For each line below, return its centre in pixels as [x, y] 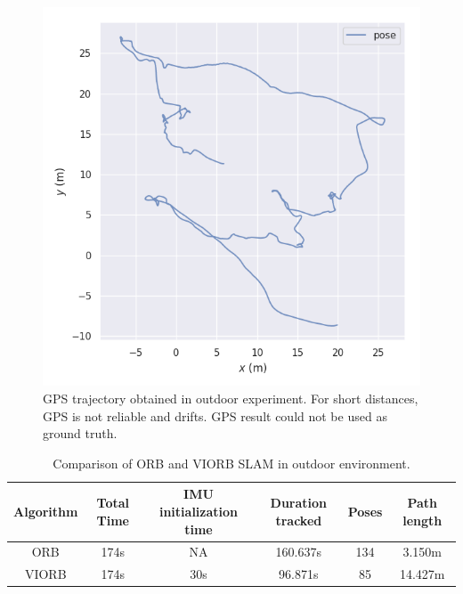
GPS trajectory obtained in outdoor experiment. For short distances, [231, 398]
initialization [199, 511]
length [422, 520]
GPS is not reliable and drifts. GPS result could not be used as [215, 415]
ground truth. [80, 433]
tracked [299, 520]
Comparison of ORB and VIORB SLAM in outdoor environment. [231, 463]
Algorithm [46, 511]
